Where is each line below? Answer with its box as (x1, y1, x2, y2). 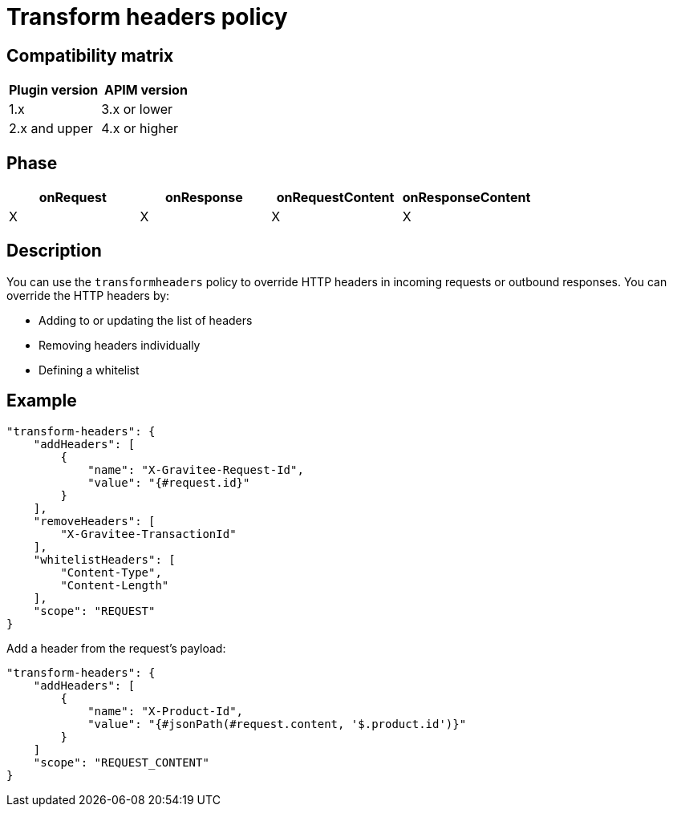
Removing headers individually (39, 338, 201, 352)
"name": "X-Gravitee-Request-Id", (87, 463, 304, 476)
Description (6, 241, 102, 261)
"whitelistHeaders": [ (33, 552, 176, 566)
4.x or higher (101, 120, 178, 137)
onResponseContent (402, 189, 531, 206)
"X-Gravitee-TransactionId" (60, 527, 237, 540)
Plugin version (9, 82, 99, 99)
